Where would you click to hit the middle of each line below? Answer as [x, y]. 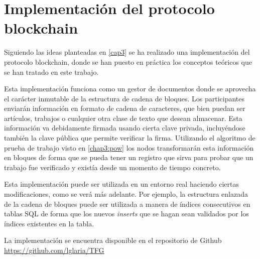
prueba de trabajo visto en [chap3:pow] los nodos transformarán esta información [129, 147]
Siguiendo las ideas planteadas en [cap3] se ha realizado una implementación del [127, 52]
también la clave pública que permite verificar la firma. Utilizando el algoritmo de [130, 138]
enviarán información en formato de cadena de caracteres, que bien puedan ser [125, 108]
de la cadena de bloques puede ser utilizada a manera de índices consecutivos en [127, 204]
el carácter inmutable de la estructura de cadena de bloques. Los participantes [124, 98]
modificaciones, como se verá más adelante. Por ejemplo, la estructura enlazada [126, 194]
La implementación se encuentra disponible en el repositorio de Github [113, 240]
